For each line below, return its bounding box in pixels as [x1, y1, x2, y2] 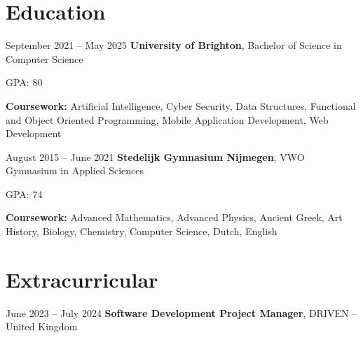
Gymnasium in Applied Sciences [6, 163, 144, 178]
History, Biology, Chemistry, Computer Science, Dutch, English [6, 224, 278, 239]
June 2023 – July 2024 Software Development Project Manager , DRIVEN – [6, 305, 357, 320]
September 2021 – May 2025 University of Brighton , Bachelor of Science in [6, 38, 342, 52]
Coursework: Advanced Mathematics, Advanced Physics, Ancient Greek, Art [6, 210, 343, 225]
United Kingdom [6, 319, 78, 334]
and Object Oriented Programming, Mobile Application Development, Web [6, 112, 329, 127]
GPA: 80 [6, 75, 43, 90]
